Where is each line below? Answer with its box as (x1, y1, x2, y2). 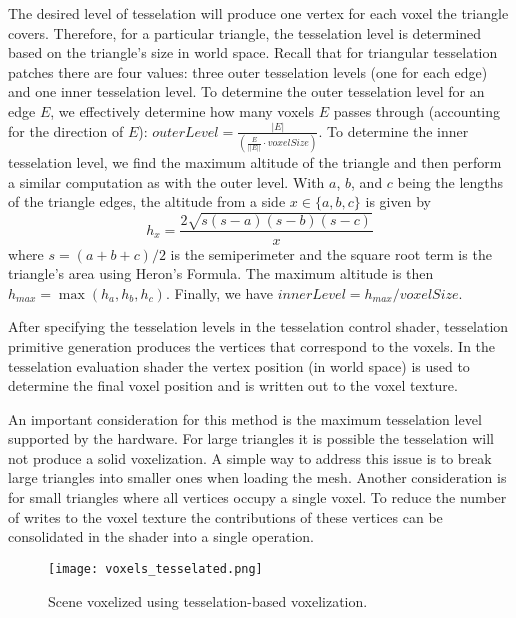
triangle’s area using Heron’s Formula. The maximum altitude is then (8, 263, 434, 284)
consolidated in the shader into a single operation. (8, 526, 314, 547)
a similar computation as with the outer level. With (8, 171, 325, 192)
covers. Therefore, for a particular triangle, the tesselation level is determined (8, 22, 482, 43)
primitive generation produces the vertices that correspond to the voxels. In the (8, 335, 496, 356)
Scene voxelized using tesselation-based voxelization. (48, 590, 368, 611)
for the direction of (8, 120, 124, 141)
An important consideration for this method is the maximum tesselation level (8, 408, 482, 429)
